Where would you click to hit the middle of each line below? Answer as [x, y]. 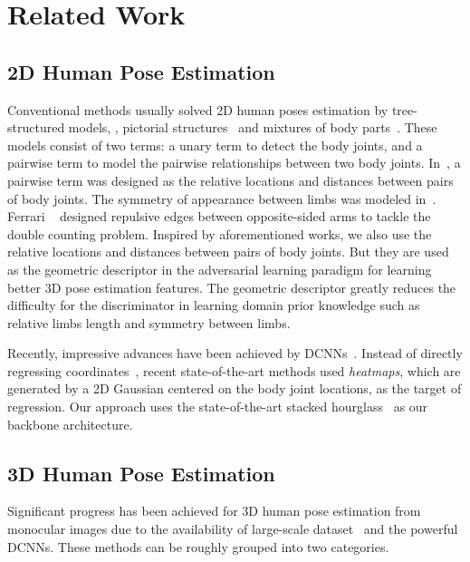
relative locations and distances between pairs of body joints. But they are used [228, 252]
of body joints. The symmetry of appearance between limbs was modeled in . [222, 198]
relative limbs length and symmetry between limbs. [149, 322]
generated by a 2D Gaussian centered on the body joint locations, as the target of [235, 388]
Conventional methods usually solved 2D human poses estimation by [198, 109]
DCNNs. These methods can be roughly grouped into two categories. [198, 546]
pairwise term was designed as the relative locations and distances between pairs [230, 180]
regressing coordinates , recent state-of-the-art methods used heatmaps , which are [234, 370]
